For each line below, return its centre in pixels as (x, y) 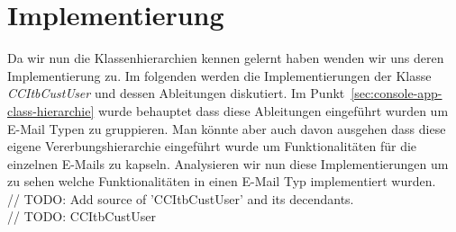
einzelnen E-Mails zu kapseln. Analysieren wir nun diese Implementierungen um (228, 163)
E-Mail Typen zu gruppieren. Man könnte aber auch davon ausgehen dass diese (227, 128)
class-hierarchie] (51, 110)
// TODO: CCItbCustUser (82, 216)
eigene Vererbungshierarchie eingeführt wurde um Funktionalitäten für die (212, 146)
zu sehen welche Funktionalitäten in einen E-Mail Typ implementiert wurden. (222, 181)
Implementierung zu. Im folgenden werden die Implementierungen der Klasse (219, 75)
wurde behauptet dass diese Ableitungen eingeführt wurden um (273, 110)
